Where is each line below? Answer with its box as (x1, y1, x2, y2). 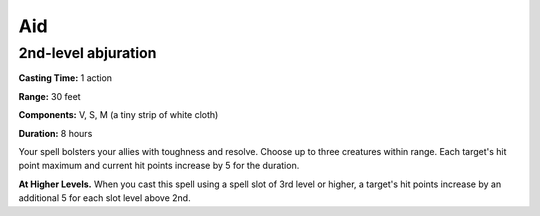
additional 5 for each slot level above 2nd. (18, 192, 191, 204)
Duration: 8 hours (18, 127, 93, 139)
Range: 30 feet (18, 90, 81, 102)
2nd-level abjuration (18, 44, 157, 62)
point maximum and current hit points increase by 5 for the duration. (18, 160, 300, 172)
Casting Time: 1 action (18, 72, 113, 84)
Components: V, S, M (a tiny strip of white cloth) (18, 109, 219, 121)
